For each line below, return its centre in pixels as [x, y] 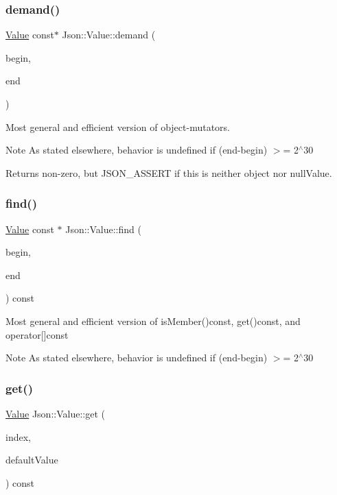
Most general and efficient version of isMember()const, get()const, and [153, 321]
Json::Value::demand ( [109, 35]
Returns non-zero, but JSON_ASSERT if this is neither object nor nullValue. [169, 172]
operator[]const [37, 334]
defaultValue [32, 460]
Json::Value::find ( [103, 229]
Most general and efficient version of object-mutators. [118, 126]
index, [18, 436]
